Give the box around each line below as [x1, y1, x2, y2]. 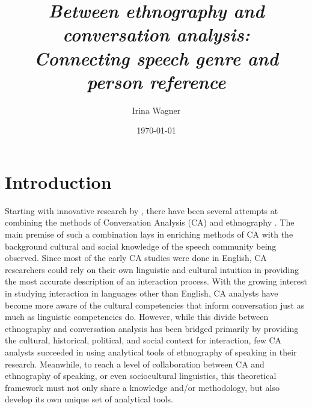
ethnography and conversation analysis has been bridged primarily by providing [5, 322, 299, 334]
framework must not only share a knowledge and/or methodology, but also [5, 381, 280, 393]
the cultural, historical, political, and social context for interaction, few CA [5, 334, 282, 346]
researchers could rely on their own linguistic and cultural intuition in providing [5, 263, 299, 275]
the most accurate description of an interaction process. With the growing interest [5, 275, 308, 288]
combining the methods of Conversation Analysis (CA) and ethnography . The [5, 216, 295, 229]
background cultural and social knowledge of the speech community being [5, 239, 277, 252]
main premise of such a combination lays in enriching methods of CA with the [5, 228, 293, 240]
